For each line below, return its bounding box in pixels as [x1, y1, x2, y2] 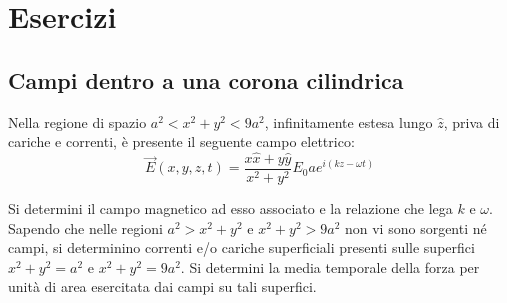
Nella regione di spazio [8, 111, 147, 132]
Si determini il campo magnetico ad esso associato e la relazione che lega [8, 198, 453, 219]
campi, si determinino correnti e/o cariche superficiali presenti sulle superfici [8, 237, 475, 258]
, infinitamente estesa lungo [264, 111, 433, 132]
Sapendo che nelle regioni [8, 217, 163, 238]
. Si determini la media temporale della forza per [180, 256, 480, 277]
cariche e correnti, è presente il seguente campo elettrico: [8, 131, 355, 152]
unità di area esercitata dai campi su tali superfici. [8, 276, 317, 297]
